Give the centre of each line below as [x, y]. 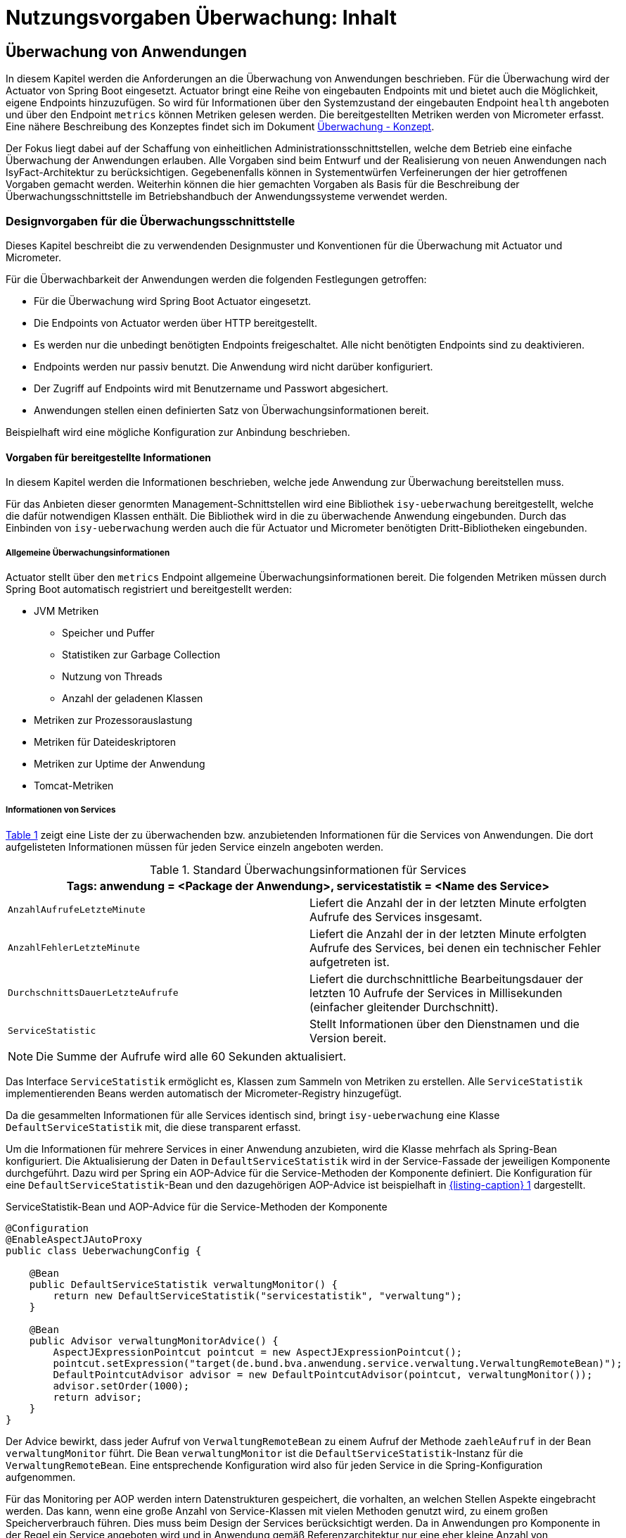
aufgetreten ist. [350, 962]
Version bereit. [348, 1038]
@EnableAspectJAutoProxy [74, 1239]
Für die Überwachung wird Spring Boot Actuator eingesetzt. [173, 301]
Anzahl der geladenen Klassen [133, 698]
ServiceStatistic [52, 1031]
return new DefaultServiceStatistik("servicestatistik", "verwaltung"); [258, 1295]
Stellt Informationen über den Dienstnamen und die [445, 1024]
